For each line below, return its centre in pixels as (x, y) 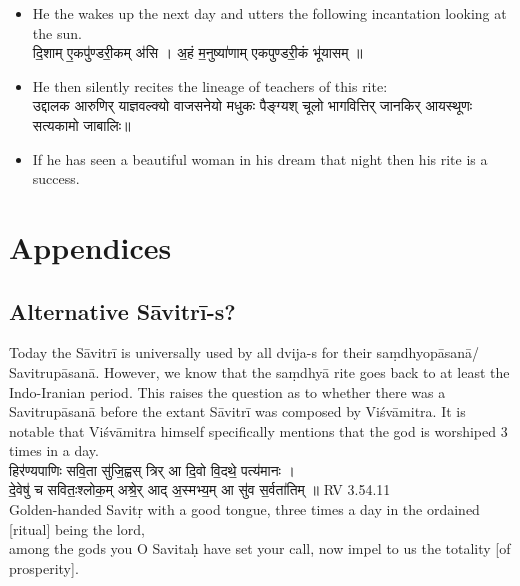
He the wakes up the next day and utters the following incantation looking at (269, 13)
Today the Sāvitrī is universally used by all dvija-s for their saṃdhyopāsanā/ (244, 352)
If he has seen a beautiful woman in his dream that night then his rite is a (260, 158)
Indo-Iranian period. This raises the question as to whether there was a (227, 391)
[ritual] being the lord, (77, 528)
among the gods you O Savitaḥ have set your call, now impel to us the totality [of (260, 548)
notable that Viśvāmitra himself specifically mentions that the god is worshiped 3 (258, 430)
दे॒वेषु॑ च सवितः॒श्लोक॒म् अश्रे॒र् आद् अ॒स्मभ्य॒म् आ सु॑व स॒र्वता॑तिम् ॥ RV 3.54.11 (200, 489)
